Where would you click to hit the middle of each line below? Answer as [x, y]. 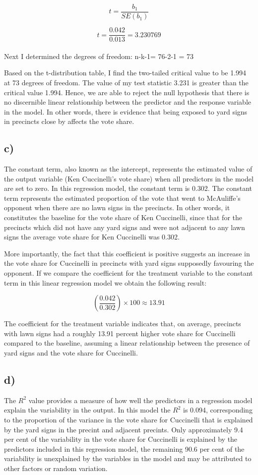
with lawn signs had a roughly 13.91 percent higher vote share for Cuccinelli [120, 333]
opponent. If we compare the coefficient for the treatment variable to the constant [129, 273]
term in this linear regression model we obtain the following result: [105, 282]
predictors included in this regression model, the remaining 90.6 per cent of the [124, 448]
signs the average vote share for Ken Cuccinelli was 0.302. [92, 237]
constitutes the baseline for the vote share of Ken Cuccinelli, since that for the [123, 217]
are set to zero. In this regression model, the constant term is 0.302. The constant [128, 188]
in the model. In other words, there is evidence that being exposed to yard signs [126, 111]
